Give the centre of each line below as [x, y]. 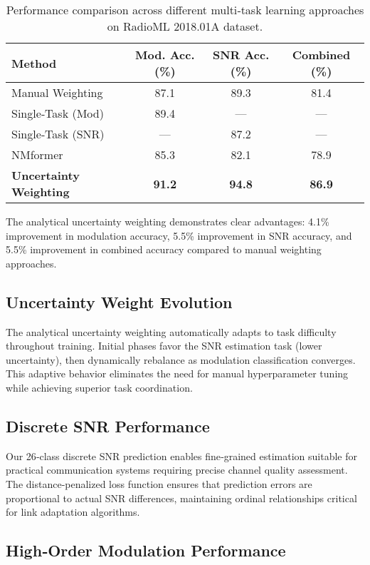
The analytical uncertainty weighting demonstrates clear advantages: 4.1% [168, 221]
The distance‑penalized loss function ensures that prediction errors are [159, 483]
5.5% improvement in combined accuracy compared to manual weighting [164, 249]
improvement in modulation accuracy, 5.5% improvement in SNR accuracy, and [179, 235]
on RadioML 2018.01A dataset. [185, 26]
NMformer [37, 154]
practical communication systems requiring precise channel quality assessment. [177, 470]
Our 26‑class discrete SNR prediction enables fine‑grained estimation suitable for [181, 455]
